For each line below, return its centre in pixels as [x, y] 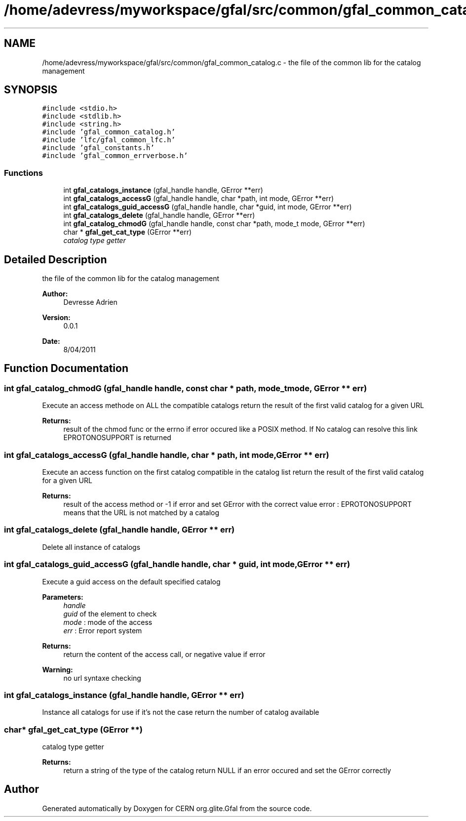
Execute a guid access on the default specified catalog [131, 581]
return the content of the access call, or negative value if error [164, 654]
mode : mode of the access [108, 622]
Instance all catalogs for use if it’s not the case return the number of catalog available [181, 712]
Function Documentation [66, 369]
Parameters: [63, 597]
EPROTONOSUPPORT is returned [117, 438]
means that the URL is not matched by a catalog [141, 513]
